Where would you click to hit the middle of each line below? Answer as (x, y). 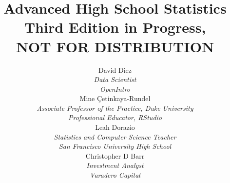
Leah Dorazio (115, 127)
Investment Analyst (115, 165)
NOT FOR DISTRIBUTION (115, 46)
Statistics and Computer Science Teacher (115, 136)
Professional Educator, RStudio (115, 117)
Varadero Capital (115, 175)
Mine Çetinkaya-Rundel (115, 98)
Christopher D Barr (115, 155)
